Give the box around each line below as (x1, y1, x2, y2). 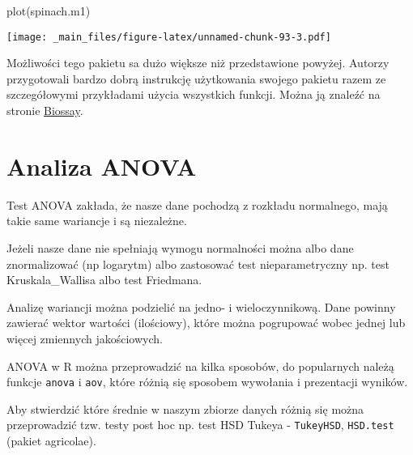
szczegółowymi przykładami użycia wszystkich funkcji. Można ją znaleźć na (6, 86, 381, 103)
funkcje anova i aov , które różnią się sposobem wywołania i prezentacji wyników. (6, 373, 408, 390)
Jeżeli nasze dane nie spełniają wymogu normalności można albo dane (6, 239, 354, 256)
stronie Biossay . (6, 102, 83, 119)
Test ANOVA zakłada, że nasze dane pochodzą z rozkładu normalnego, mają (6, 196, 388, 213)
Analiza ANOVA (6, 149, 197, 182)
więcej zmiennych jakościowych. (6, 330, 163, 347)
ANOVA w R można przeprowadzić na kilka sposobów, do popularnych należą (6, 357, 394, 374)
